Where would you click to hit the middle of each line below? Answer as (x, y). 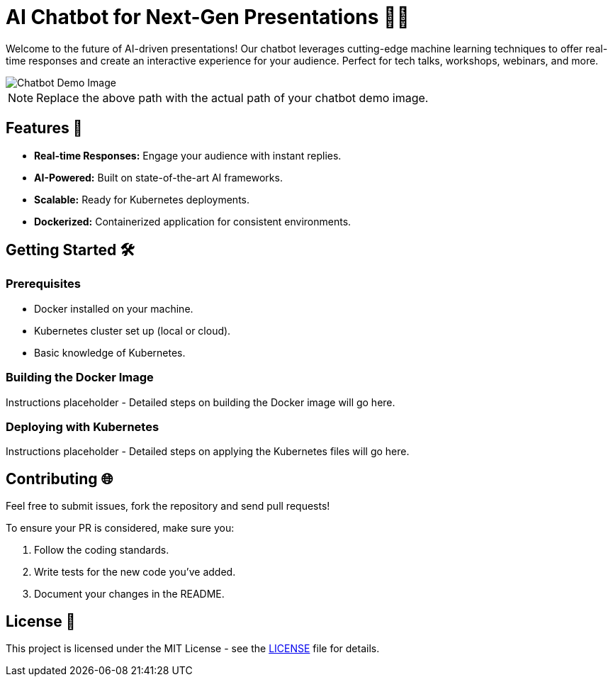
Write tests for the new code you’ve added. (135, 572)
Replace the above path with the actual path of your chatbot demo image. (232, 97)
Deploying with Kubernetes (83, 426)
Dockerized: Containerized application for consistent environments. (193, 221)
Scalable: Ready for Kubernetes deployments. (142, 199)
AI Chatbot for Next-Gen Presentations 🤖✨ (208, 17)
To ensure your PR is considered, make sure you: (120, 528)
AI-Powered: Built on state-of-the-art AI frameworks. (158, 177)
